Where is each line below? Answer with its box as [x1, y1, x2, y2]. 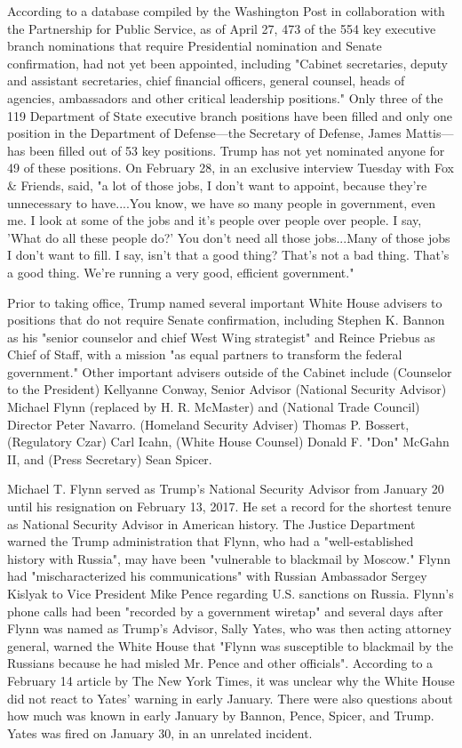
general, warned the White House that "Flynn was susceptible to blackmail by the [7, 636, 454, 655]
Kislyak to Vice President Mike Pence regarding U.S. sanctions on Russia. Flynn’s [7, 584, 454, 602]
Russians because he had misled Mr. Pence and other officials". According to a [7, 654, 434, 672]
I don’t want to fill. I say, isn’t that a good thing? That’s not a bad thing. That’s [7, 245, 450, 264]
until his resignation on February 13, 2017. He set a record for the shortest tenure [7, 497, 451, 516]
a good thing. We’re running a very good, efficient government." [7, 262, 354, 281]
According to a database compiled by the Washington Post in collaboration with [7, 2, 445, 20]
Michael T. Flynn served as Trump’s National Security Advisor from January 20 [7, 479, 444, 498]
